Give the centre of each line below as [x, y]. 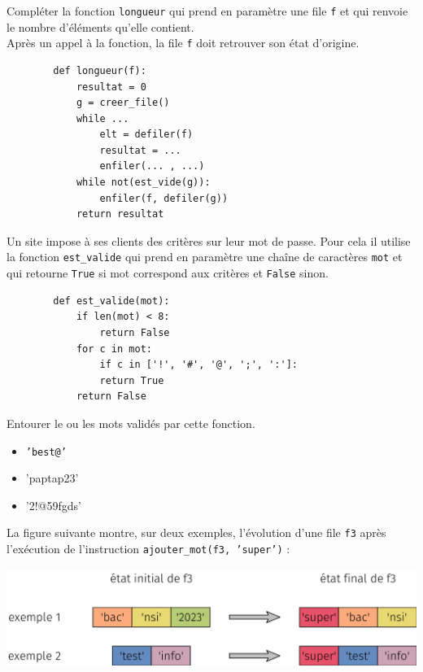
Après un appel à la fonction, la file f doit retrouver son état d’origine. [183, 43]
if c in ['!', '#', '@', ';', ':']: [198, 365]
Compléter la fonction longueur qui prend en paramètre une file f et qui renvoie [207, 11]
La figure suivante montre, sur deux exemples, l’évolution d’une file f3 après [196, 532]
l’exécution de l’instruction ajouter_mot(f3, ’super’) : [148, 548]
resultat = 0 [111, 87]
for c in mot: [114, 349]
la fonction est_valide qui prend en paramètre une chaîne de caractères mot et [205, 257]
